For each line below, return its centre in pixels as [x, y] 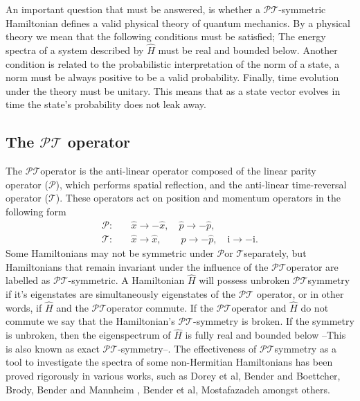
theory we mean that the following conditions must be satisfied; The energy [166, 36]
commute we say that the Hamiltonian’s [90, 321]
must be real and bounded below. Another [248, 50]
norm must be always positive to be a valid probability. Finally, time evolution [172, 77]
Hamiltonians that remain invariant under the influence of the [137, 266]
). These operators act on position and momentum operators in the [198, 198]
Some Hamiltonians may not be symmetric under [110, 253]
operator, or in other [300, 294]
